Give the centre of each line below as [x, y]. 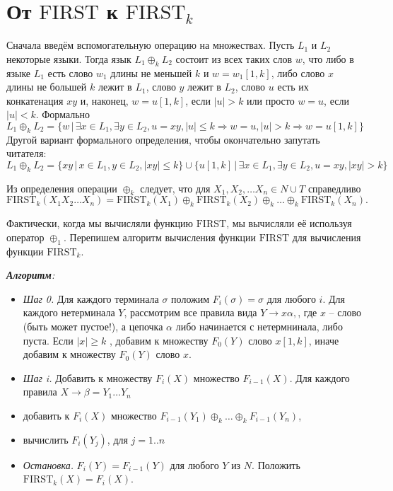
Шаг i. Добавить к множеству [88, 377]
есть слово [70, 73]
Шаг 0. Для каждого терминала [91, 298]
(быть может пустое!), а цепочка [93, 327]
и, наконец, [104, 100]
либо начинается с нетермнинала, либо [259, 327]
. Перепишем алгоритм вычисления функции [159, 237]
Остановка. [48, 464]
